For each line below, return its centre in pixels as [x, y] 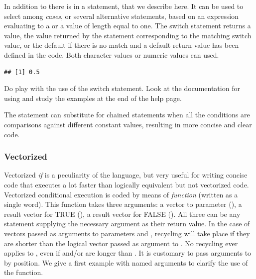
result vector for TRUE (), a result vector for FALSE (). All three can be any [122, 214]
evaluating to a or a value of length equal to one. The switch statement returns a [128, 26]
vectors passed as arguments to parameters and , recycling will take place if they [127, 233]
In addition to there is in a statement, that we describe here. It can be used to [124, 6]
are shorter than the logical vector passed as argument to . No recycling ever [121, 243]
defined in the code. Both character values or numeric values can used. [112, 54]
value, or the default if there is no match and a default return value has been [122, 45]
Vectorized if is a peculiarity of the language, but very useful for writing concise [126, 175]
